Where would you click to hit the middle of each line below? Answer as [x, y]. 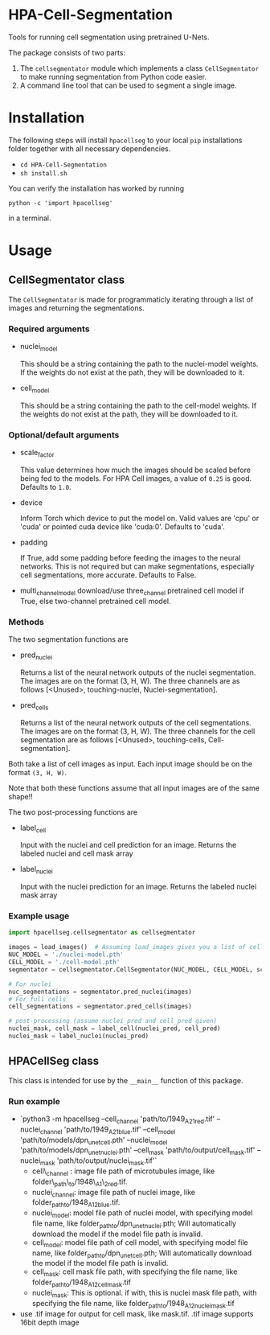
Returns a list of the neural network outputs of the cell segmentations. [135, 722]
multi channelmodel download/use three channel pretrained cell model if [132, 591]
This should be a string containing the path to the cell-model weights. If [138, 405]
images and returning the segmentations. [76, 308]
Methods [26, 622]
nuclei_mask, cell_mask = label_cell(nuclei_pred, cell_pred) [115, 1029]
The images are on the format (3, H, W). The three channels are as [130, 680]
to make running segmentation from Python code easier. [113, 76]
